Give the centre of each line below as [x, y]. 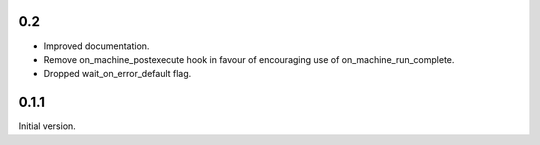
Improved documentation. [96, 46]
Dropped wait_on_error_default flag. [117, 74]
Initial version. [47, 126]
